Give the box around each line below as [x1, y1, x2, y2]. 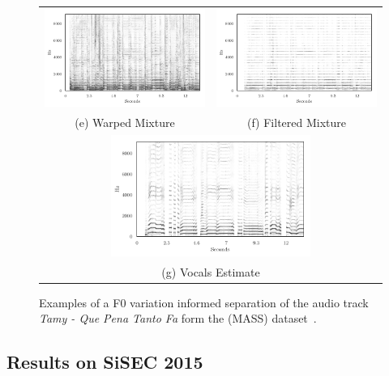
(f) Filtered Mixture [246, 113, 347, 130]
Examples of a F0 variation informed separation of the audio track [39, 294, 369, 311]
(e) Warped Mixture [75, 113, 175, 130]
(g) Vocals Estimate [161, 263, 260, 280]
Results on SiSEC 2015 [6, 349, 203, 374]
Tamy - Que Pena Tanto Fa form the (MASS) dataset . [39, 310, 317, 327]
